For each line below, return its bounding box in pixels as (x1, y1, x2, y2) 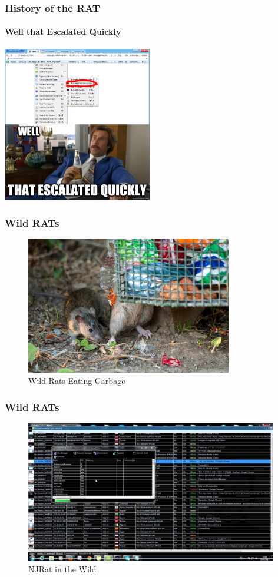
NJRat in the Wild (28, 563, 97, 575)
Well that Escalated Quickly (5, 25, 121, 38)
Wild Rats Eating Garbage (28, 374, 125, 387)
